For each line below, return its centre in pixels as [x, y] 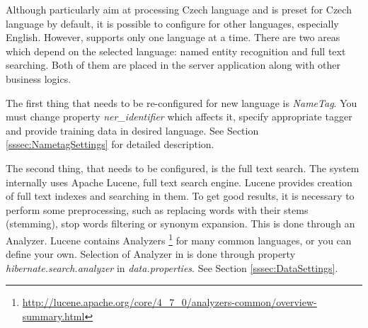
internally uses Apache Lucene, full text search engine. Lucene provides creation [179, 182]
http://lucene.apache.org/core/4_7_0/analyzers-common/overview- [169, 302]
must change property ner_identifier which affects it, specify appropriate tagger [179, 117]
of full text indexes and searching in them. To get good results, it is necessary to [180, 196]
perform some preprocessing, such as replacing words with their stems [157, 209]
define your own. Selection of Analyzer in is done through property [151, 254]
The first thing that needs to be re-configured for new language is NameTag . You [182, 102]
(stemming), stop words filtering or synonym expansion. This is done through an [180, 224]
